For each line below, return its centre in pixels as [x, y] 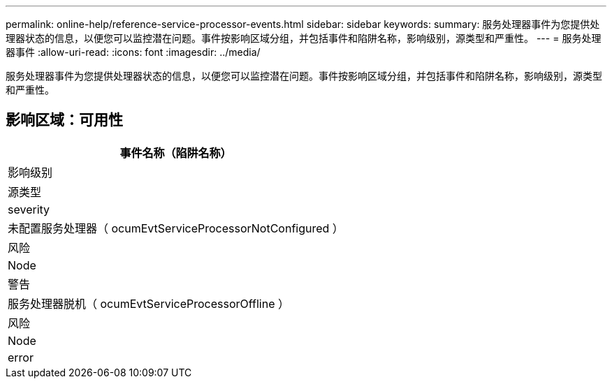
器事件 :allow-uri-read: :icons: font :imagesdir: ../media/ [133, 52]
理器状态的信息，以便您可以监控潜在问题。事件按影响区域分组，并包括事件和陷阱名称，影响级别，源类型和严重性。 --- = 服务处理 [304, 38]
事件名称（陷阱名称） [176, 153]
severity [29, 209]
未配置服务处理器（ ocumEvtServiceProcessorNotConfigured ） [176, 228]
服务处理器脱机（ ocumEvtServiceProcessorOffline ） [149, 303]
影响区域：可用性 [64, 120]
